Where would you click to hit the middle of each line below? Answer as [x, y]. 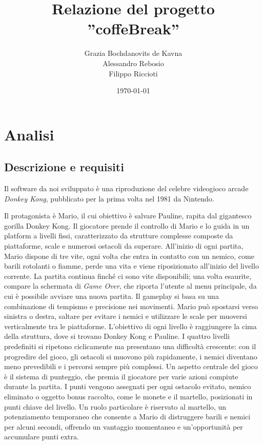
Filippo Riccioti [133, 73]
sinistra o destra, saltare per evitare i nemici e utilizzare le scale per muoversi [126, 316]
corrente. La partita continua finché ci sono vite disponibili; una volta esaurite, [128, 276]
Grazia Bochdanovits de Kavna [133, 53]
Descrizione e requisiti [64, 167]
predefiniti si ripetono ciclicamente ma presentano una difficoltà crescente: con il [130, 346]
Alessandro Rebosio [133, 63]
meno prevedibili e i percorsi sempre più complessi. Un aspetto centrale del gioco [131, 366]
